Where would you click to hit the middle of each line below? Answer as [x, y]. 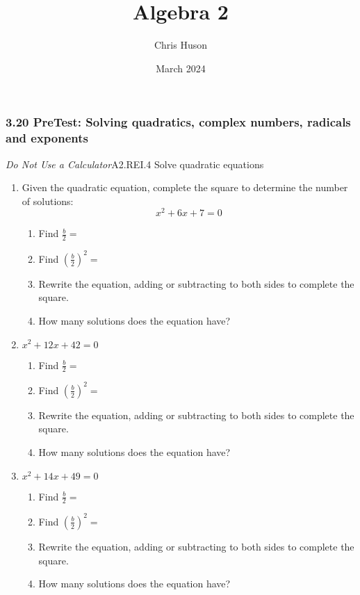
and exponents [47, 138]
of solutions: [48, 201]
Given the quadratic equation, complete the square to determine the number [185, 187]
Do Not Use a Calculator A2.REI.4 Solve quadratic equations [135, 164]
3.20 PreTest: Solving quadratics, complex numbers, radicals [178, 122]
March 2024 [181, 68]
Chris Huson [181, 45]
